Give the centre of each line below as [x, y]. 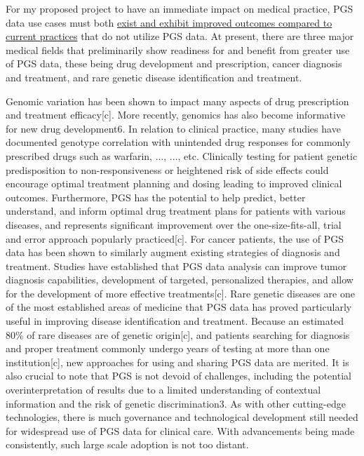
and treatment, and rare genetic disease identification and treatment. [154, 77]
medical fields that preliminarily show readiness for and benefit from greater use [178, 49]
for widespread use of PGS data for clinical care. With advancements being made [180, 430]
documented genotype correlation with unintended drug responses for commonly [178, 142]
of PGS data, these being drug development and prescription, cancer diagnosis [174, 63]
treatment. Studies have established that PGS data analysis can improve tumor [176, 266]
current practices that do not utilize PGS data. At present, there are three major [180, 36]
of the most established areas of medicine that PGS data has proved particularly [179, 307]
